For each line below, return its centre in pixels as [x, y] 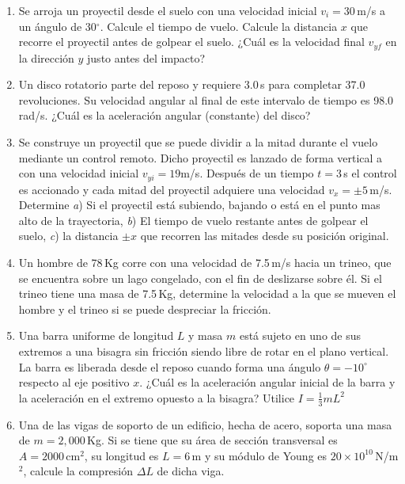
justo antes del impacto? [146, 57]
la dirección [46, 57]
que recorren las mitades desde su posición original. [265, 236]
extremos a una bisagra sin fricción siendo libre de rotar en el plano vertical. [204, 351]
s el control [370, 173]
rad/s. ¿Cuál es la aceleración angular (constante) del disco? [165, 115]
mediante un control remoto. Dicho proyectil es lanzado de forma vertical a [201, 157]
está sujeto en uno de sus [300, 335]
